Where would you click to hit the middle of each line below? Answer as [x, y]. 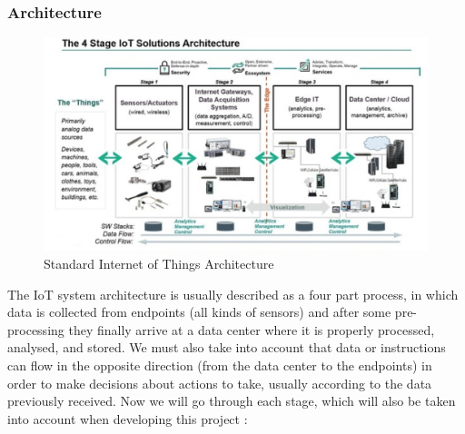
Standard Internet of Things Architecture [159, 263]
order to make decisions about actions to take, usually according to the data [220, 383]
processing [36, 329]
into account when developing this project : [128, 418]
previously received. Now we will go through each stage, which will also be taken [232, 401]
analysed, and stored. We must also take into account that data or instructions [227, 347]
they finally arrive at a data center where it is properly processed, [252, 329]
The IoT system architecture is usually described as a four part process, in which [233, 294]
